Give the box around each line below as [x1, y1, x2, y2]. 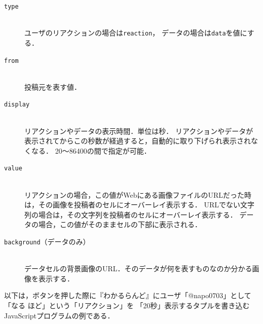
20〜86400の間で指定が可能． [55, 145, 151, 156]
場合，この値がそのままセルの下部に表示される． [38, 219, 202, 230]
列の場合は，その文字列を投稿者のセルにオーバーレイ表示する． [24, 209, 237, 220]
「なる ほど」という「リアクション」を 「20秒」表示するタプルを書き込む [4, 300, 250, 311]
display [4, 101, 30, 109]
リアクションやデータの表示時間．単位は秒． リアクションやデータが [24, 125, 253, 136]
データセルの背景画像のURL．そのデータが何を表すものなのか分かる [24, 263, 252, 274]
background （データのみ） [4, 236, 90, 246]
